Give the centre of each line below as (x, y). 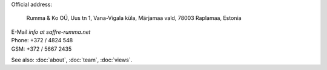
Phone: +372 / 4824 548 (42, 40)
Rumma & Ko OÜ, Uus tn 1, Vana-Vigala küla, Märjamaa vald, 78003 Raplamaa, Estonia (134, 18)
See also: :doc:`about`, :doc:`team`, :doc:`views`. (72, 60)
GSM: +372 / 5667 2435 (41, 49)
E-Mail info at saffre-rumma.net (51, 32)
